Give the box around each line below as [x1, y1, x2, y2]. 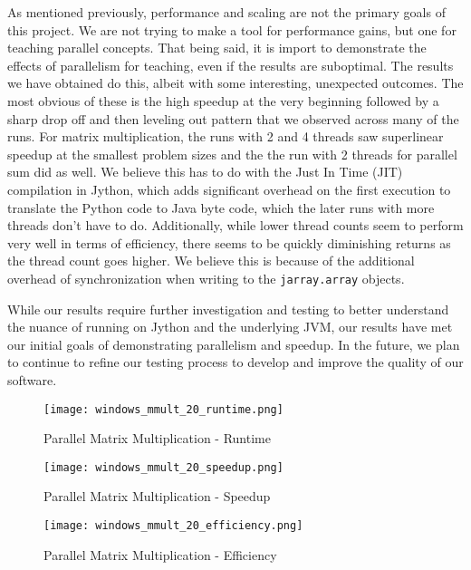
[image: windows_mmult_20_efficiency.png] [43, 519, 303, 533]
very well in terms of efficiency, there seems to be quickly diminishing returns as [7, 233, 451, 252]
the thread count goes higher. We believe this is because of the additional [7, 251, 415, 270]
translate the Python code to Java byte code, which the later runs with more [7, 198, 435, 217]
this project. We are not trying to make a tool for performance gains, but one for [7, 20, 457, 39]
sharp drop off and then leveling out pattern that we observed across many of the [7, 109, 459, 128]
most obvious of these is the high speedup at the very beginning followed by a [7, 91, 439, 110]
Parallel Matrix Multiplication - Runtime [43, 429, 271, 448]
